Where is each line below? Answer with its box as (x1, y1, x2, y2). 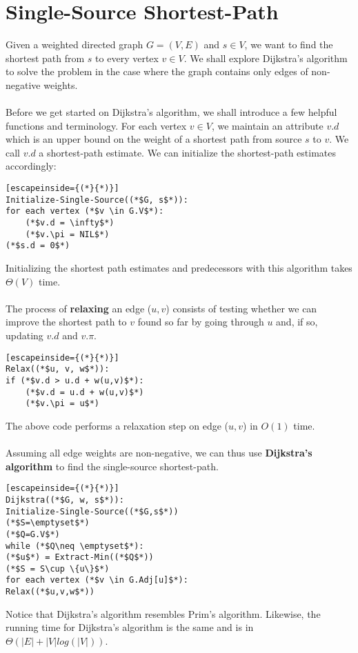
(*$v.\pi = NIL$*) (25, 229, 110, 239)
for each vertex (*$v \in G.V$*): (6, 206, 164, 217)
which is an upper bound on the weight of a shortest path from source (6, 132, 302, 146)
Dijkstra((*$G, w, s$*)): (6, 494, 124, 505)
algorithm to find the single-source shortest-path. (6, 459, 219, 473)
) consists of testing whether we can (166, 301, 317, 315)
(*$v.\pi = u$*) (25, 399, 100, 409)
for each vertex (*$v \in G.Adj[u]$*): (6, 575, 188, 585)
